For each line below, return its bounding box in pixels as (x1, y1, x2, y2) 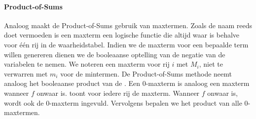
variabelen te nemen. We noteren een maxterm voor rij (4, 59, 170, 69)
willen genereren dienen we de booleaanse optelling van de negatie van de (4, 49, 225, 59)
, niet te (199, 59, 223, 69)
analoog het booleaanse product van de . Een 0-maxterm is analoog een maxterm (4, 78, 250, 88)
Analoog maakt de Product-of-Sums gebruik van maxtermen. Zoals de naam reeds (4, 20, 253, 30)
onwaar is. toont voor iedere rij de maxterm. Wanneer (37, 87, 200, 98)
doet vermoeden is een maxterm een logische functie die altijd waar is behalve (4, 30, 240, 40)
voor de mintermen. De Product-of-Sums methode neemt (60, 68, 232, 79)
